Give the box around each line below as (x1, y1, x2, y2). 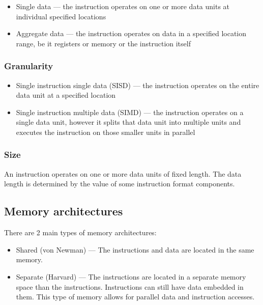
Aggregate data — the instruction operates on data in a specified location (16, 28, 247, 39)
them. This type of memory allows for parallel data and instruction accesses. (16, 291, 255, 302)
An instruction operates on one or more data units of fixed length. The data (4, 168, 242, 179)
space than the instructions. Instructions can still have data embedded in (16, 281, 244, 292)
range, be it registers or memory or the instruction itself (16, 38, 191, 48)
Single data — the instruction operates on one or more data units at (16, 1, 230, 11)
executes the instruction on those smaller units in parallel (16, 126, 195, 137)
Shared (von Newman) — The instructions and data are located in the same (16, 244, 254, 255)
